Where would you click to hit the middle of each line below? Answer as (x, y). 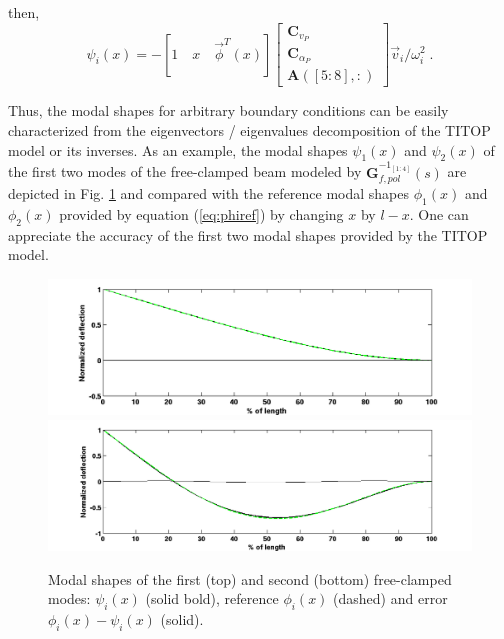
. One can (439, 214)
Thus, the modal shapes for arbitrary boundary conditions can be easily (228, 110)
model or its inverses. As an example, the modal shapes (178, 149)
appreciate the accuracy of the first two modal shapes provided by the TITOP (248, 234)
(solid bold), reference (212, 598)
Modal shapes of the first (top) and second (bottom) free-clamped (250, 578)
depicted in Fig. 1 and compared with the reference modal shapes (209, 193)
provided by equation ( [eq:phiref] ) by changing (201, 214)
